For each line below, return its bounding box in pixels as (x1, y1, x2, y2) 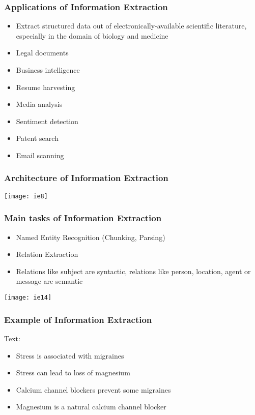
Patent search (16, 133, 59, 143)
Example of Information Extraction (4, 313, 152, 325)
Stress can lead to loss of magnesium (16, 367, 130, 378)
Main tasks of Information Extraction (4, 212, 162, 224)
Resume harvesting (16, 81, 75, 92)
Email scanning (16, 150, 64, 160)
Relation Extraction (16, 249, 78, 259)
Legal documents (16, 47, 69, 58)
